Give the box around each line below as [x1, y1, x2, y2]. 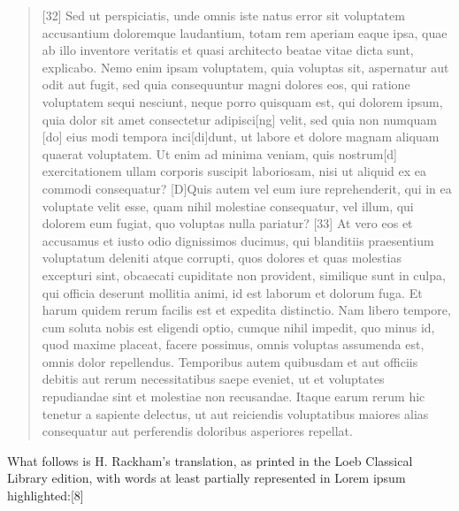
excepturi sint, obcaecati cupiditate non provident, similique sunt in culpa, [42, 265, 446, 284]
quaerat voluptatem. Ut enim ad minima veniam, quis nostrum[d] [42, 144, 397, 163]
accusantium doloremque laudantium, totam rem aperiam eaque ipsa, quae [42, 23, 448, 42]
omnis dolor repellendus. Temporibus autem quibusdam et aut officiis [42, 352, 418, 370]
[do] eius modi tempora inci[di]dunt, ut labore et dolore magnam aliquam [42, 127, 440, 146]
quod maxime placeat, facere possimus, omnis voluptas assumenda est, [42, 335, 425, 354]
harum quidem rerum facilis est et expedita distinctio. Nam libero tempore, [42, 301, 451, 319]
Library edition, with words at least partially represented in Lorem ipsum [7, 469, 406, 487]
